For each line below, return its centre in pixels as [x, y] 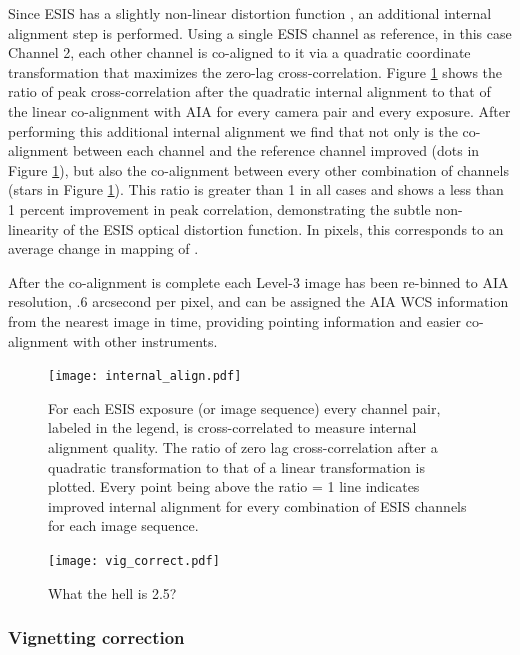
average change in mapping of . [103, 248]
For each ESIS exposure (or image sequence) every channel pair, [244, 407]
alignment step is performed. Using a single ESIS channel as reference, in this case [260, 32]
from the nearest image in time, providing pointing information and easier [235, 320]
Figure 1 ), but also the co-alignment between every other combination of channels [258, 169]
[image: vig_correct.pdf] [134, 560]
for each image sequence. [123, 525]
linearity [33, 228]
